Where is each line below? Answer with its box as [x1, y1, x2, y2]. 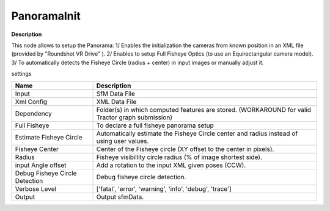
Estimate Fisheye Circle [15, 133, 82, 141]
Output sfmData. [96, 193, 144, 201]
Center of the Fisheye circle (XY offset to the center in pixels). [96, 144, 274, 153]
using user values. [96, 136, 149, 145]
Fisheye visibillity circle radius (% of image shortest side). [96, 153, 263, 161]
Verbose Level [15, 184, 57, 193]
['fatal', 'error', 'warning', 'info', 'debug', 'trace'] [96, 184, 232, 193]
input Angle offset [15, 161, 67, 169]
